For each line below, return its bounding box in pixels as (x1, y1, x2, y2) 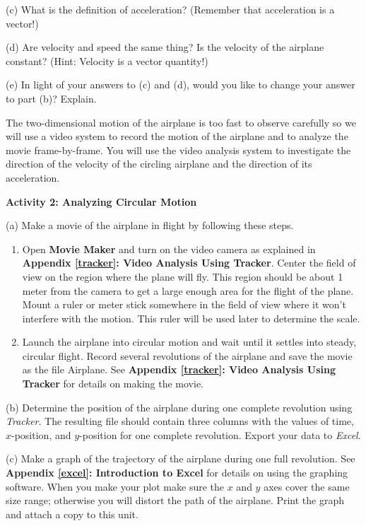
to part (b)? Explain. (6, 90, 97, 105)
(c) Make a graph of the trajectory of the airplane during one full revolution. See (6, 451, 355, 466)
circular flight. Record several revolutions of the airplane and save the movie (22, 348, 353, 363)
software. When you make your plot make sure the (6, 479, 225, 493)
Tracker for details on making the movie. (22, 376, 204, 391)
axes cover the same (264, 479, 350, 493)
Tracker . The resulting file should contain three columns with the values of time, (6, 414, 354, 428)
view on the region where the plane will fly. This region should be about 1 (22, 269, 343, 284)
